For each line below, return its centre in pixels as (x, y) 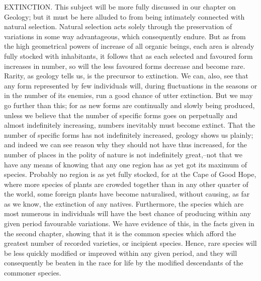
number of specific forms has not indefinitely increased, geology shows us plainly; (129, 134)
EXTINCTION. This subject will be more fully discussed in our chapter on (120, 7)
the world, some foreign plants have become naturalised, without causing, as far (127, 194)
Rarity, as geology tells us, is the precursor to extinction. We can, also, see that (126, 76)
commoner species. (33, 273)
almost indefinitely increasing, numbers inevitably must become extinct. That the (130, 125)
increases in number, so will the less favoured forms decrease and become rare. (125, 66)
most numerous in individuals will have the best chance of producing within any (127, 213)
